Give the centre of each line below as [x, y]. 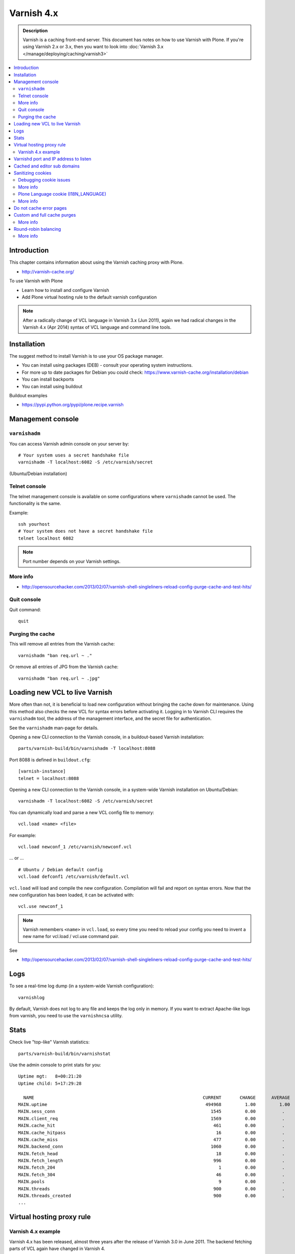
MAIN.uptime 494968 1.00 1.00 [154, 1104]
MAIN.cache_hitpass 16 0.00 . [152, 1133]
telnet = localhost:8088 [49, 778]
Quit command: [25, 609]
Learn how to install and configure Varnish [66, 290]
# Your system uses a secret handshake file [74, 455]
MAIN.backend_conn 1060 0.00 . [152, 1147]
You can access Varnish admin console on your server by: [69, 443]
